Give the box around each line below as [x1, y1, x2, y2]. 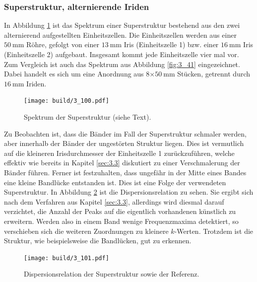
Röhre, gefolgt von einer [26, 39, 99, 50]
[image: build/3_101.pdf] [24, 254, 109, 262]
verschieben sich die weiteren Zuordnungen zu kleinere [4, 225, 169, 236]
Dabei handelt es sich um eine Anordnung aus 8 [4, 69, 150, 79]
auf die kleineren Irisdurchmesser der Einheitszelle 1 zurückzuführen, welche [4, 147, 235, 158]
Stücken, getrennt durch [177, 69, 251, 79]
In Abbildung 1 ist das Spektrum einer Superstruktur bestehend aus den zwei [4, 20, 240, 30]
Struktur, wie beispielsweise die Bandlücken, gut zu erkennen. [4, 235, 192, 246]
